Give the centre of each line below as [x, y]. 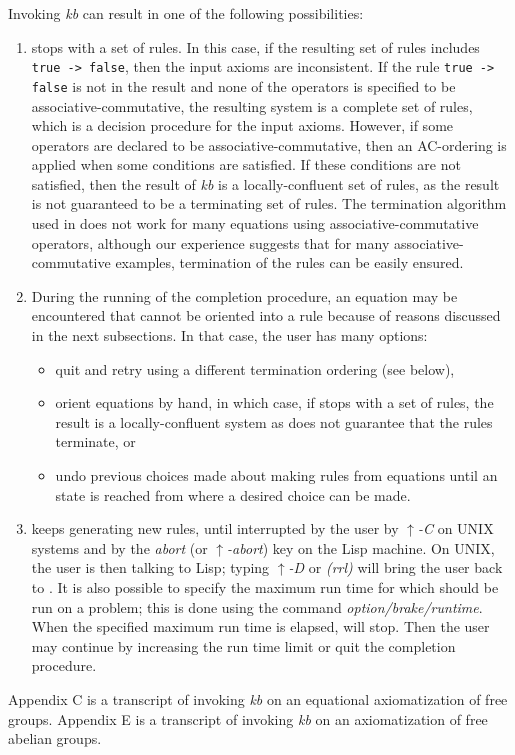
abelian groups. [55, 738]
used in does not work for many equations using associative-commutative [255, 223]
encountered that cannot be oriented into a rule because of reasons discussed [266, 315]
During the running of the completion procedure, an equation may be [244, 295]
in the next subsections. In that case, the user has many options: [229, 335]
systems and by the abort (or [119, 547]
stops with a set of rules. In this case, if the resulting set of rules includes [255, 46]
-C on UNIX [455, 528]
